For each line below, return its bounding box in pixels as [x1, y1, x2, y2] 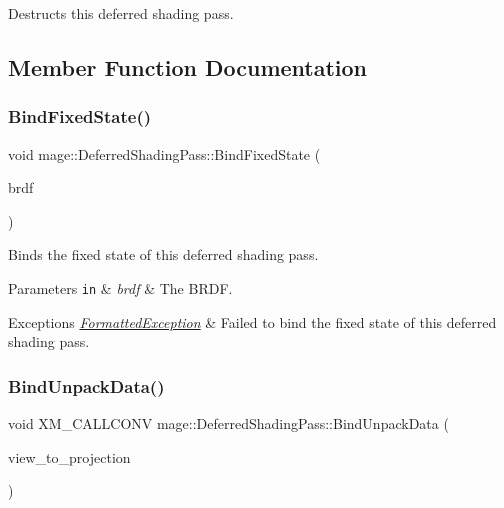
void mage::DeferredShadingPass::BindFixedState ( [8, 143, 321, 164]
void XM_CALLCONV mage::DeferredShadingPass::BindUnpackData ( [8, 413, 449, 434]
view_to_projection [8, 446, 131, 467]
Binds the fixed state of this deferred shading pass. [8, 244, 319, 265]
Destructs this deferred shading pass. [8, 3, 234, 23]
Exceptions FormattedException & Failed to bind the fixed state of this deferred [8, 311, 497, 332]
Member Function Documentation [8, 51, 368, 82]
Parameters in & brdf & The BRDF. [8, 277, 233, 298]
